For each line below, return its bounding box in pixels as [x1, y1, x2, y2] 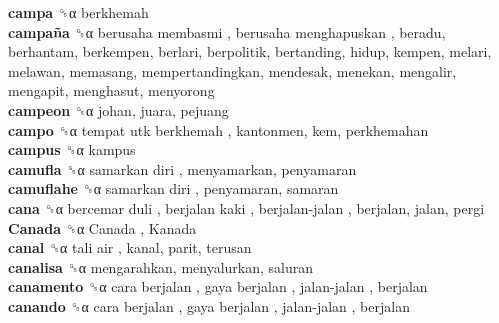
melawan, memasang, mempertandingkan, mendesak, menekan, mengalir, [8, 60, 457, 81]
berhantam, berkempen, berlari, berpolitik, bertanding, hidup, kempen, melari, [8, 41, 492, 62]
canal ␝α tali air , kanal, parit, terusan [8, 237, 252, 258]
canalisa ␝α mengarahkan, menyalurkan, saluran [8, 256, 314, 277]
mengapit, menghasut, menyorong [8, 80, 215, 101]
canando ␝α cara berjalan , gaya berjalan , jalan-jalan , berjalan [8, 295, 410, 316]
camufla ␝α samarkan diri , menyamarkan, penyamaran [8, 158, 357, 179]
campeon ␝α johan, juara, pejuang [8, 99, 229, 120]
